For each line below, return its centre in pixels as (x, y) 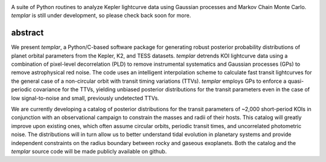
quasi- (296, 81)
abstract (27, 33)
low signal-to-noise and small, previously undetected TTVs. (85, 98)
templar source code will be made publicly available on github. (89, 151)
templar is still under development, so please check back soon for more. (101, 16)
